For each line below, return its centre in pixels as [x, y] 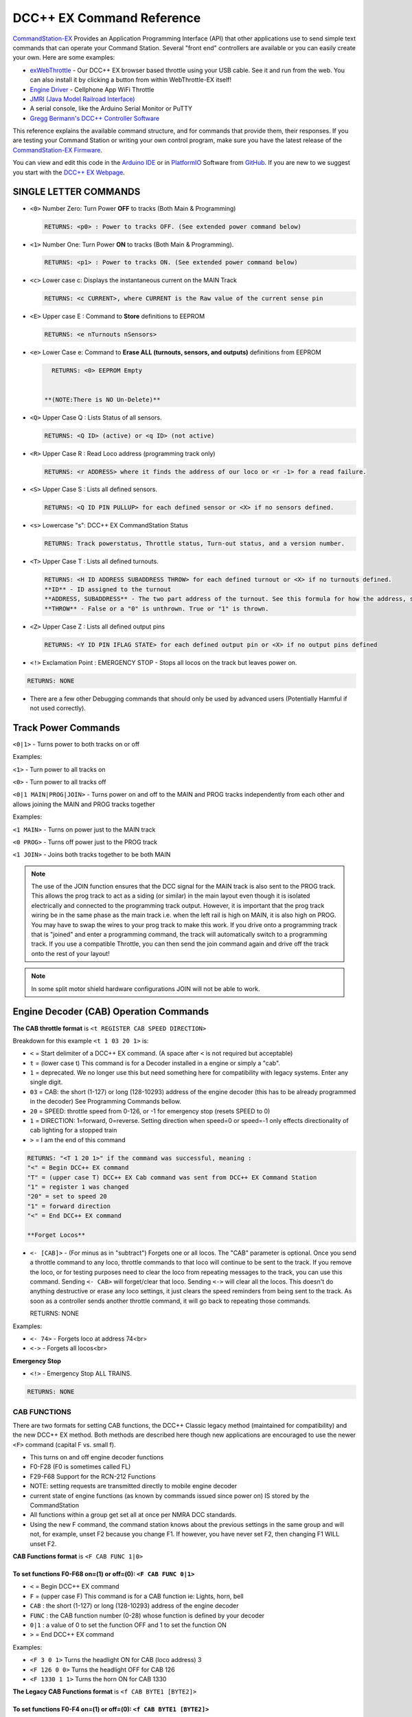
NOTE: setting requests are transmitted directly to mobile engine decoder [134, 1486]
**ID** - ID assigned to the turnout [108, 589]
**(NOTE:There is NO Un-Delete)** [102, 399]
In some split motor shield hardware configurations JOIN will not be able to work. [146, 988]
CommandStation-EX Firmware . [58, 150]
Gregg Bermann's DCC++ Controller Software [95, 118]
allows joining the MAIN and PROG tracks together [84, 804]
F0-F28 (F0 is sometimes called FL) [80, 1467]
